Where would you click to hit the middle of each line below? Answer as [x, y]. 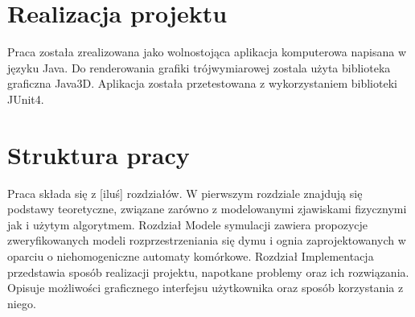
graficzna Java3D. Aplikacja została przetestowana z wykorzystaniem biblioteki [202, 83]
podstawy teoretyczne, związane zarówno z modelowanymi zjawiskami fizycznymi [207, 209]
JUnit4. [26, 99]
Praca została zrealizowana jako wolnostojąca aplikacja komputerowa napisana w [207, 52]
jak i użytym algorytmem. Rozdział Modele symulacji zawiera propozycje [188, 224]
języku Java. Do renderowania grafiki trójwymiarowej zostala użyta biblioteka [199, 67]
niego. [22, 303]
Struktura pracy [99, 154]
